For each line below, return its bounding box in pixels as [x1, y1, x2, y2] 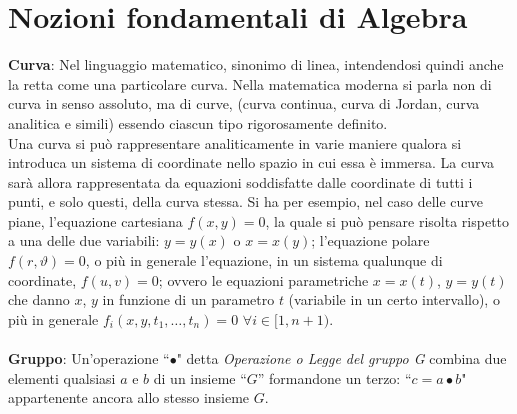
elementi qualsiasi [8, 367, 116, 388]
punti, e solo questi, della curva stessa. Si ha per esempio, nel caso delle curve [8, 191, 484, 212]
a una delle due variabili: [8, 230, 160, 251]
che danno [8, 289, 70, 310]
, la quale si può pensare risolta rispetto [265, 210, 510, 231]
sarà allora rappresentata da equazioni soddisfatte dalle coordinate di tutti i [8, 171, 473, 192]
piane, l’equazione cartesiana [8, 210, 183, 231]
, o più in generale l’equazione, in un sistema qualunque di [85, 250, 443, 271]
